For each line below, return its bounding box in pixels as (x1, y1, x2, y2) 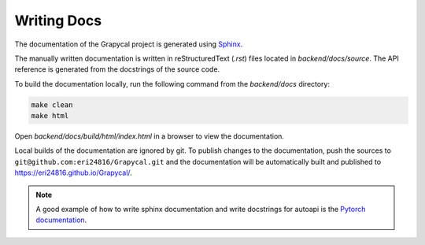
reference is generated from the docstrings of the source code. (14, 65, 220, 74)
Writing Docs (14, 12, 102, 29)
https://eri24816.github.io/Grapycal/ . (14, 168, 133, 177)
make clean (31, 100, 73, 110)
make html (31, 111, 69, 121)
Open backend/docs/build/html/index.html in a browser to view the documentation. (14, 132, 285, 141)
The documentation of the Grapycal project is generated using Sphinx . (14, 39, 243, 49)
